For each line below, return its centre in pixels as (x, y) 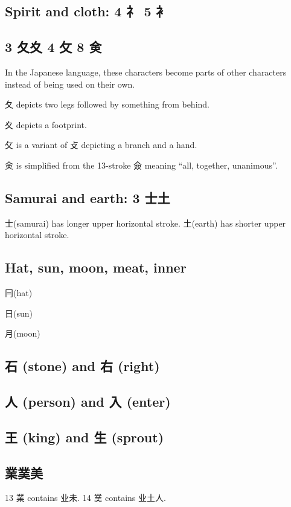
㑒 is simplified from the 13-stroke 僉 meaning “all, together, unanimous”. (141, 165)
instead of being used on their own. (70, 84)
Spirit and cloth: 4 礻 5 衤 (87, 11)
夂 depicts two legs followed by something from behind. (107, 104)
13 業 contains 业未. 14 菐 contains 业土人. (85, 498)
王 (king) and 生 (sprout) (85, 437)
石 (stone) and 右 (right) (82, 366)
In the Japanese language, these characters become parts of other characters (146, 72)
